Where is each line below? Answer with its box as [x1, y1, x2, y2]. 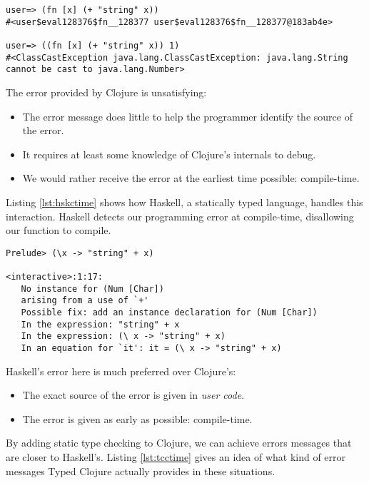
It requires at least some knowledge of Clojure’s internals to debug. [22, 146, 316, 161]
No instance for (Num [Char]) [21, 283, 164, 294]
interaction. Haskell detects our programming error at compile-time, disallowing [6, 208, 354, 223]
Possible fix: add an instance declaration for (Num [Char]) [21, 307, 318, 317]
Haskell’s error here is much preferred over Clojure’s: [6, 363, 236, 378]
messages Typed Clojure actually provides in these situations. [6, 463, 276, 478]
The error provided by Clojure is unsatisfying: [6, 84, 207, 99]
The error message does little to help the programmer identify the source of [22, 108, 353, 123]
